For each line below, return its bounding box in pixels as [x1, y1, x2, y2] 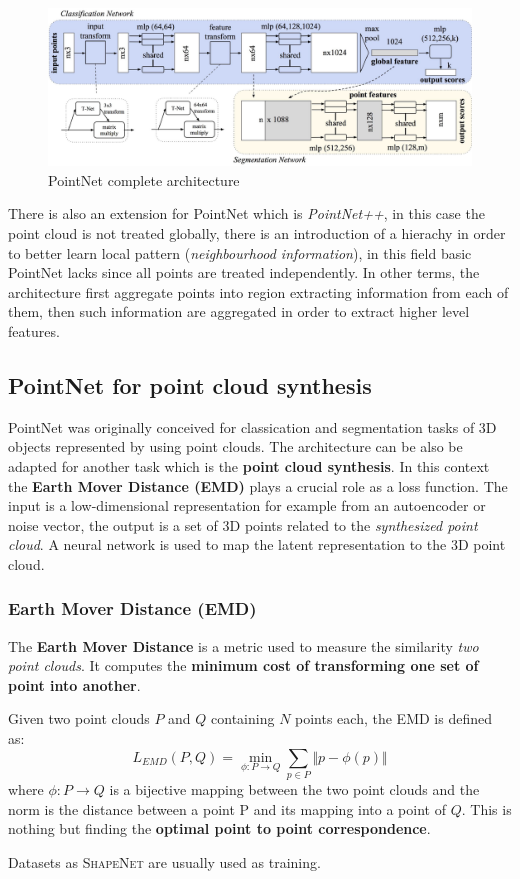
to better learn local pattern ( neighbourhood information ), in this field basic [8, 242, 472, 263]
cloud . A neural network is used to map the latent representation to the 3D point [8, 534, 506, 555]
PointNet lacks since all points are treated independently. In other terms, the [8, 262, 480, 283]
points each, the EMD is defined [295, 708, 492, 729]
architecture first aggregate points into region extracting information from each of [8, 281, 509, 302]
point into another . [8, 674, 141, 695]
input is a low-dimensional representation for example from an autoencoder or [8, 495, 486, 516]
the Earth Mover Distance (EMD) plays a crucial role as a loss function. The [8, 475, 508, 496]
